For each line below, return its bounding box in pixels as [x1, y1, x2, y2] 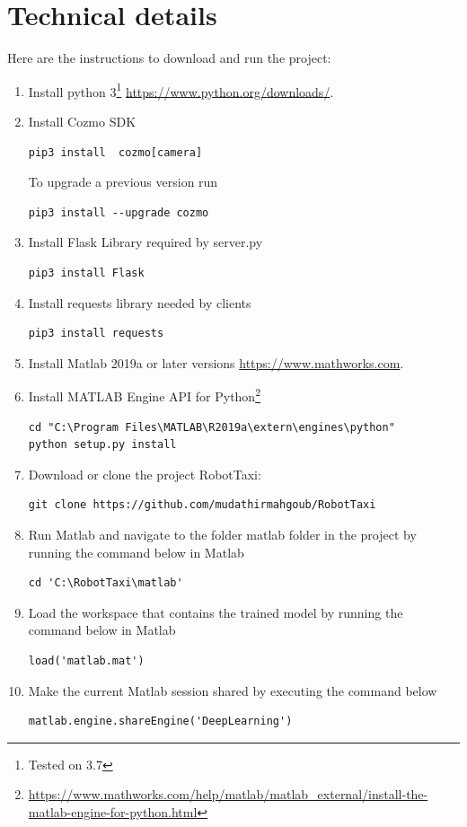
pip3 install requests [28, 327, 164, 340]
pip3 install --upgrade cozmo [28, 206, 209, 219]
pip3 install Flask [28, 266, 145, 279]
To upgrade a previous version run [28, 172, 218, 191]
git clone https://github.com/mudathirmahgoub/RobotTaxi [28, 498, 376, 512]
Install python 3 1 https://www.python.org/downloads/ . [28, 79, 334, 101]
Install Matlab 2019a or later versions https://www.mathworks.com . [28, 353, 404, 372]
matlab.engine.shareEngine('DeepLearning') [28, 715, 293, 728]
